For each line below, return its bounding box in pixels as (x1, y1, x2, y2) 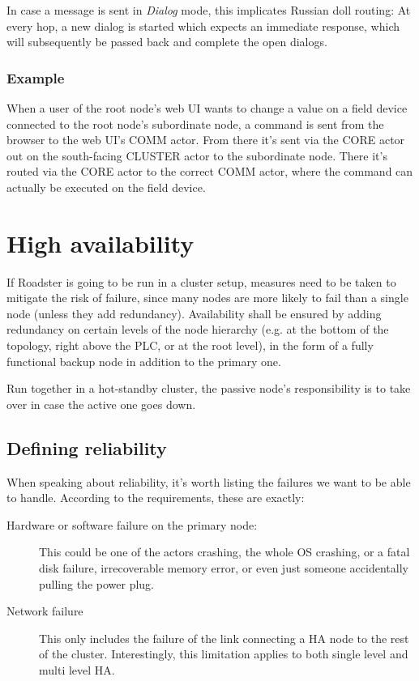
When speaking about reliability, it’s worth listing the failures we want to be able (6, 473, 411, 490)
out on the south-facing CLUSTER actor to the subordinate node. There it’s (6, 147, 387, 164)
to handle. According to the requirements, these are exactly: (6, 489, 305, 506)
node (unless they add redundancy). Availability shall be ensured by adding (6, 304, 382, 321)
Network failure (6, 602, 83, 619)
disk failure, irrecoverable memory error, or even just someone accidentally (39, 560, 408, 577)
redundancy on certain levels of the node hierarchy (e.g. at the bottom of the (6, 321, 389, 338)
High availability (6, 226, 195, 259)
